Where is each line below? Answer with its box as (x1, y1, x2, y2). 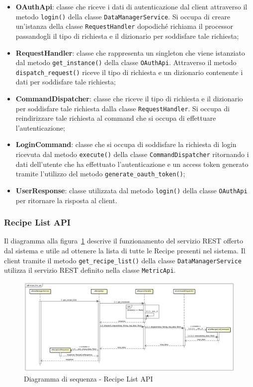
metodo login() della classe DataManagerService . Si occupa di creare (15, 11, 231, 21)
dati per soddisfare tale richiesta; (15, 77, 116, 87)
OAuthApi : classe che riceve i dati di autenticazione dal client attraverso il (15, 1, 248, 11)
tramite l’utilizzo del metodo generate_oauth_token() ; (15, 168, 185, 179)
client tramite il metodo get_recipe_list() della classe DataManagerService (4, 255, 242, 265)
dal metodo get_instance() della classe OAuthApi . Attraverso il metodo (15, 57, 237, 68)
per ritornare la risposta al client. (15, 195, 117, 205)
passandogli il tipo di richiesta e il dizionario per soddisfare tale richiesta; (15, 30, 239, 41)
